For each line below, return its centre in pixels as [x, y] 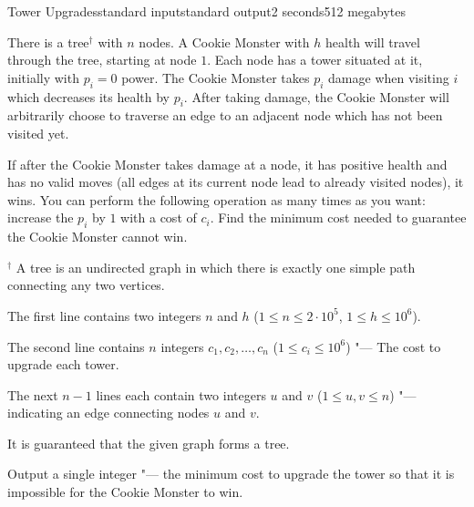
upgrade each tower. [63, 364]
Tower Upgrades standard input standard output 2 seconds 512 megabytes [207, 11]
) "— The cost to [393, 346]
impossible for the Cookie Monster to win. [125, 492]
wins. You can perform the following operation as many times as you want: [216, 199]
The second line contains [76, 346]
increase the [41, 217]
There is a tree [48, 41]
